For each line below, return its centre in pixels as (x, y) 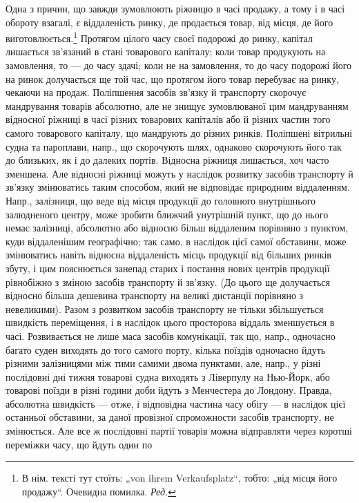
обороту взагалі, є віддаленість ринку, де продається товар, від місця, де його (169, 22)
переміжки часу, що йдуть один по (79, 444)
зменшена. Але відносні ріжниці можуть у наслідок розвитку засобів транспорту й (179, 173)
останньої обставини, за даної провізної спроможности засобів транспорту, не (170, 417)
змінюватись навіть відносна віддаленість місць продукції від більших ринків (168, 255)
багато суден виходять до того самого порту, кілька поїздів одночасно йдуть (166, 349)
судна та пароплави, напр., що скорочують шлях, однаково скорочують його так (174, 146)
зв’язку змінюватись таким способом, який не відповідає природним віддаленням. (178, 187)
